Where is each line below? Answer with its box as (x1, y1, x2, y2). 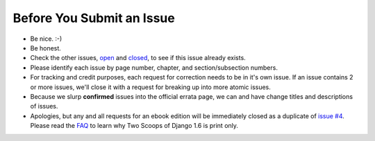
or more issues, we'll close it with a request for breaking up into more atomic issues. (30, 83, 271, 91)
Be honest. (30, 44, 62, 52)
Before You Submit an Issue (12, 10, 175, 26)
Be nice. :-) (30, 35, 62, 43)
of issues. (30, 102, 58, 111)
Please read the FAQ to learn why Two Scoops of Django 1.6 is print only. (30, 122, 239, 130)
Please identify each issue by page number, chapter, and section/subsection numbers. (30, 63, 278, 72)
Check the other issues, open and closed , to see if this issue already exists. (30, 54, 246, 62)
